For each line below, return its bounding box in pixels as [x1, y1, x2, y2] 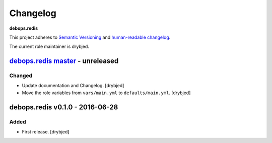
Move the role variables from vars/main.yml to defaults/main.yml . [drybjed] [22, 90, 191, 96]
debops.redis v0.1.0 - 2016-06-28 [9, 103, 118, 111]
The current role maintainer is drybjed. [9, 43, 89, 50]
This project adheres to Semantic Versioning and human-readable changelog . [9, 34, 171, 40]
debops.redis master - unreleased [9, 57, 119, 65]
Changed [9, 72, 33, 79]
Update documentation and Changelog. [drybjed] [22, 83, 124, 89]
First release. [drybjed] [22, 129, 70, 135]
